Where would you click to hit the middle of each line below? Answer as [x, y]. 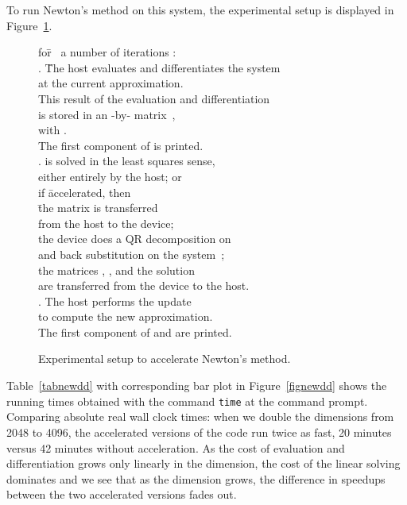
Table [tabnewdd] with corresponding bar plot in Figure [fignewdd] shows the [197, 385]
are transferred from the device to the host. [144, 285]
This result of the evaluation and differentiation [154, 98]
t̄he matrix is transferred [98, 208]
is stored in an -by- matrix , [107, 114]
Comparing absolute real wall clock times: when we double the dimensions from [200, 416]
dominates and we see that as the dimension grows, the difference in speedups [196, 478]
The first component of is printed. [121, 145]
